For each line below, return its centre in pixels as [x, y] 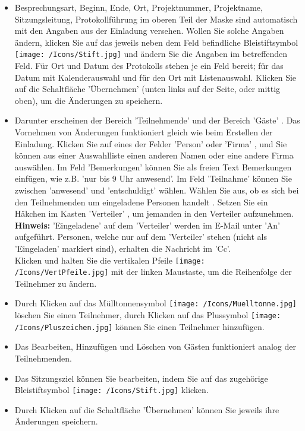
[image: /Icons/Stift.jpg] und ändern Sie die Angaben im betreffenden [151, 54]
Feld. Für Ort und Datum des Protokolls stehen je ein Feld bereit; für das [149, 66]
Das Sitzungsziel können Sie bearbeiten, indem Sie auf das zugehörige [141, 378]
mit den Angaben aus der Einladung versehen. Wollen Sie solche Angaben [149, 31]
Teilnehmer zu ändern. [56, 283]
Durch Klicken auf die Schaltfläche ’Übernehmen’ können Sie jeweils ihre [147, 409]
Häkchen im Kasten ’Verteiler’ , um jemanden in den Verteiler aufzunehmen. [154, 213]
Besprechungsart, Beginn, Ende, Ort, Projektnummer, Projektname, [139, 7]
